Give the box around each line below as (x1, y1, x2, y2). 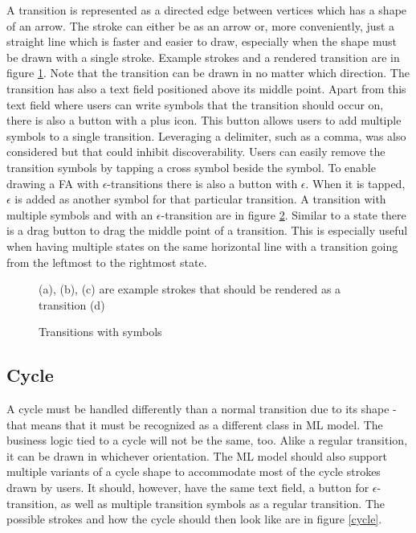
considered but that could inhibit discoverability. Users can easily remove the (6, 143, 385, 160)
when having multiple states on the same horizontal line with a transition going (6, 237, 398, 254)
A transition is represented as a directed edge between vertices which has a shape (6, 2, 407, 18)
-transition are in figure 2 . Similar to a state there (161, 206, 406, 223)
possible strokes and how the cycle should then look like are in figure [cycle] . (6, 510, 382, 527)
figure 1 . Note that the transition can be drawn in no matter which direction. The (6, 64, 410, 81)
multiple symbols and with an (6, 206, 153, 223)
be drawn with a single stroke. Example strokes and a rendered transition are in (6, 48, 400, 65)
